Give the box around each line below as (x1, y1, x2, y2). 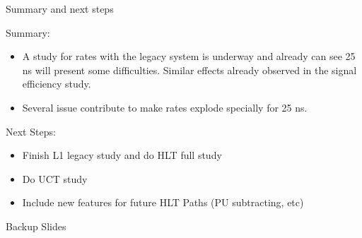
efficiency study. (22, 76, 91, 91)
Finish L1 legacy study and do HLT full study (22, 148, 222, 162)
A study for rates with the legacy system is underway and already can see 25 (22, 49, 356, 64)
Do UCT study (22, 171, 88, 186)
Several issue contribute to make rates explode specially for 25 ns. (22, 100, 308, 114)
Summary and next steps (6, 1, 114, 16)
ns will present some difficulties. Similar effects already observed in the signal (22, 62, 357, 77)
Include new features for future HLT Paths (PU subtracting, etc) (22, 195, 304, 210)
